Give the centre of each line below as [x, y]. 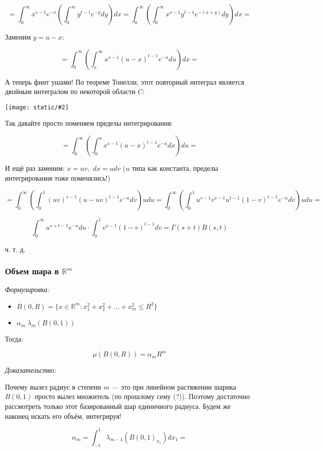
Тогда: [14, 339]
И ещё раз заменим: [35, 168]
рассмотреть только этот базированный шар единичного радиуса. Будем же [118, 406]
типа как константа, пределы [175, 168]
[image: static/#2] [37, 107]
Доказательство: [31, 370]
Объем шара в [32, 271]
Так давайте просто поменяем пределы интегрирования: [89, 123]
